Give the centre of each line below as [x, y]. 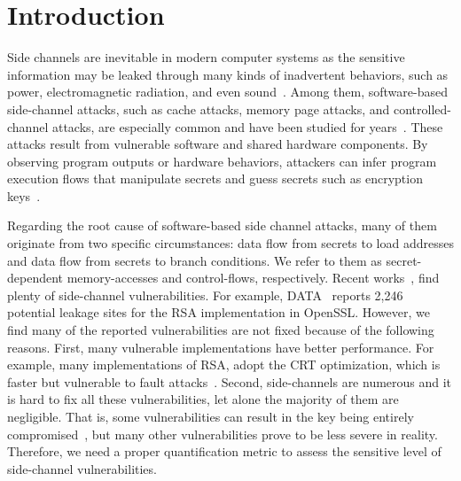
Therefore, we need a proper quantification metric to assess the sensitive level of [224, 451]
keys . [24, 195]
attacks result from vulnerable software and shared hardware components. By [218, 144]
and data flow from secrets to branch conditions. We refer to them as [195, 260]
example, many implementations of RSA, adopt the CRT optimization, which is [224, 365]
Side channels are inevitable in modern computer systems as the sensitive [206, 57]
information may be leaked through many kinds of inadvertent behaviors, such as [228, 74]
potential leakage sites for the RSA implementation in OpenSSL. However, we [219, 312]
